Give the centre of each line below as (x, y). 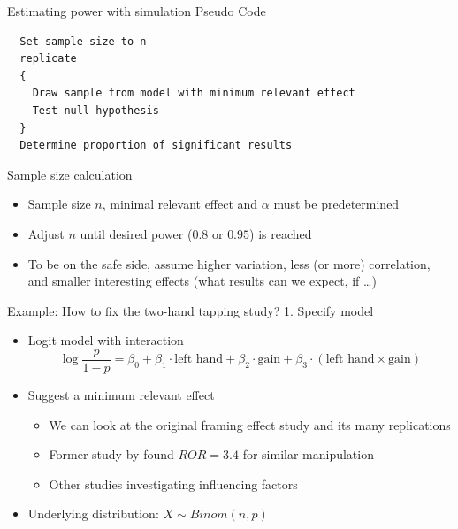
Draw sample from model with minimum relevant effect (194, 93)
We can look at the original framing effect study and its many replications (250, 424)
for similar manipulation (308, 454)
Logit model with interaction (106, 340)
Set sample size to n (83, 41)
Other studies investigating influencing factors (173, 483)
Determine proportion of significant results (156, 146)
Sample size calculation (70, 174)
